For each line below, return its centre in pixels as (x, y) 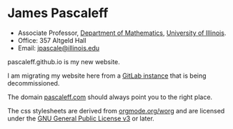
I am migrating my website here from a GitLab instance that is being (107, 76)
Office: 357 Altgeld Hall (52, 40)
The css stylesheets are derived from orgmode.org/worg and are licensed (116, 110)
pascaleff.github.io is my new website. (64, 61)
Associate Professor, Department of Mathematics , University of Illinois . (122, 33)
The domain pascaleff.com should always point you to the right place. (110, 97)
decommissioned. (34, 83)
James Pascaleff (58, 13)
